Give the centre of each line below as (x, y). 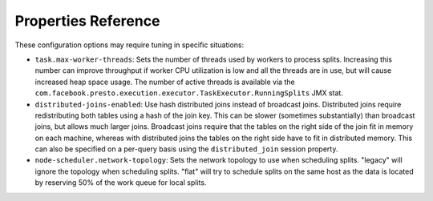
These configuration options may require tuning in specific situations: (129, 45)
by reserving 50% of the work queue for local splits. (121, 183)
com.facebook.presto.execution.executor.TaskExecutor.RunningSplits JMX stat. (189, 93)
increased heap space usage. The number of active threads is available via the (165, 82)
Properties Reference (87, 21)
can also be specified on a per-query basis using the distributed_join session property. (186, 149)
